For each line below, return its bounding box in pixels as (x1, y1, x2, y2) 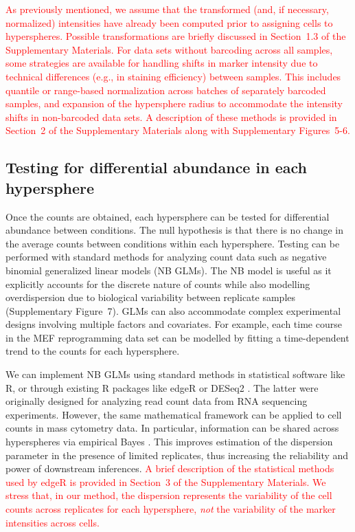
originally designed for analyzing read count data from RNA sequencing (5, 394, 308, 408)
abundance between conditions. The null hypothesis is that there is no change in (5, 223, 343, 237)
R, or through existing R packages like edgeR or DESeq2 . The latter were (5, 380, 319, 395)
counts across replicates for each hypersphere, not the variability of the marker (5, 502, 336, 516)
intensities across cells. (5, 515, 100, 529)
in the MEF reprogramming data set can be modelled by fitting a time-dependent (5, 330, 350, 344)
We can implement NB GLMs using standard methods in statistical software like (5, 367, 345, 381)
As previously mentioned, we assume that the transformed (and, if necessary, (5, 2, 329, 16)
